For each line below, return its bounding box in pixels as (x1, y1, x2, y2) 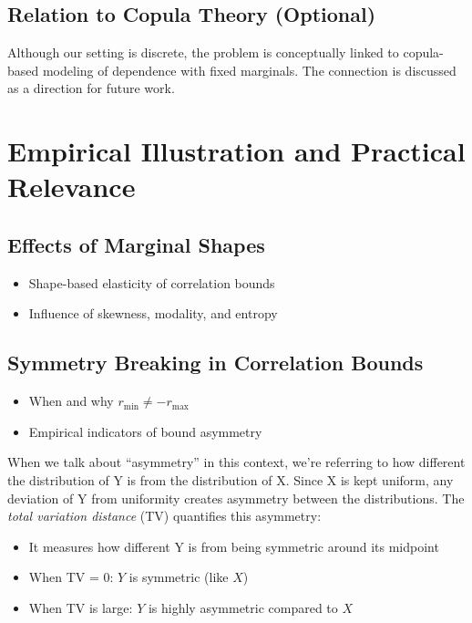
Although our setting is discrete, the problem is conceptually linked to (7, 43, 399, 62)
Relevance (7, 168, 136, 205)
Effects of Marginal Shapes (7, 230, 265, 258)
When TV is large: (28, 597, 133, 617)
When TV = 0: (28, 567, 114, 587)
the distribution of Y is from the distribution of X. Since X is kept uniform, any (7, 470, 454, 489)
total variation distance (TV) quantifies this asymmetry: (7, 506, 322, 525)
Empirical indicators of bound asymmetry (28, 421, 262, 441)
